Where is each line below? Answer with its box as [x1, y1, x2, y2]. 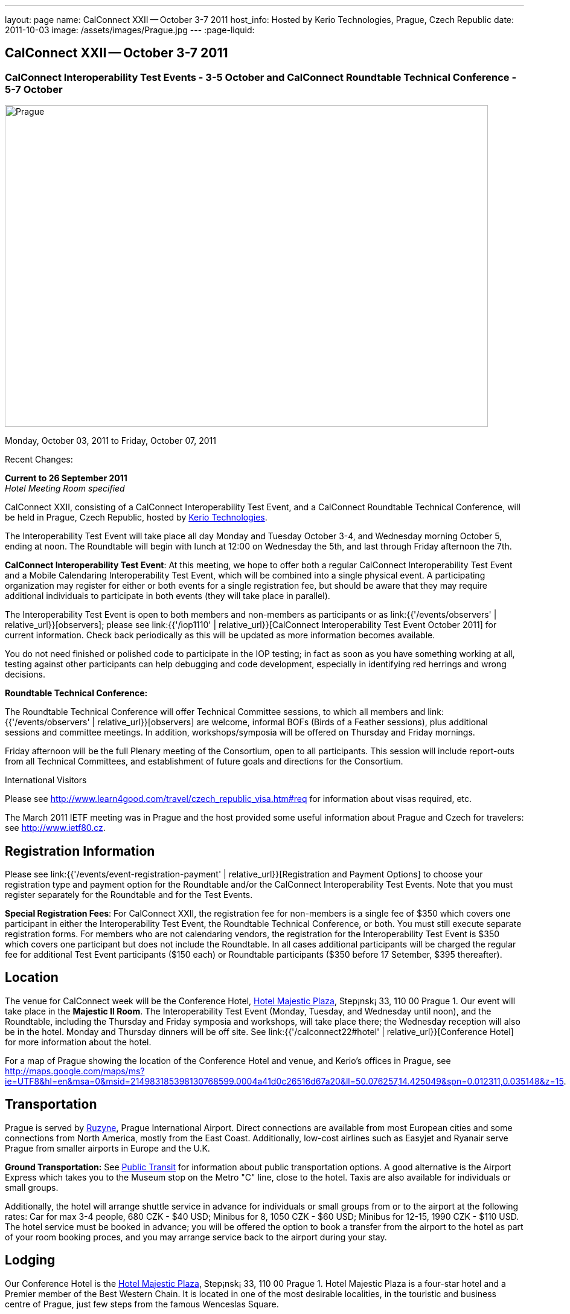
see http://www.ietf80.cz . [5, 822, 106, 833]
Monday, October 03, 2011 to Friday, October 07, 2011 [5, 435, 216, 446]
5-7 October [5, 83, 63, 95]
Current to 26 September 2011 [5, 473, 127, 484]
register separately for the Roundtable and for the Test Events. [5, 889, 253, 900]
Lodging [5, 1252, 56, 1268]
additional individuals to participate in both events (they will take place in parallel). [5, 591, 330, 601]
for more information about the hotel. [5, 1036, 152, 1047]
